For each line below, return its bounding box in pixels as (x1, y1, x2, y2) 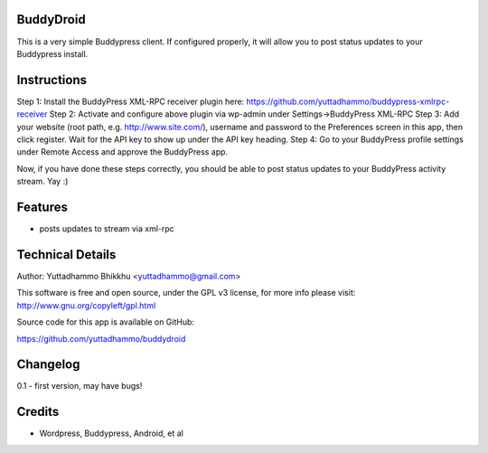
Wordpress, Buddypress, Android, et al (39, 428, 184, 439)
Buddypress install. (16, 48, 89, 59)
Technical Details (16, 247, 117, 262)
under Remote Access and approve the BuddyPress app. (16, 146, 229, 157)
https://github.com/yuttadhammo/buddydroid (16, 333, 186, 344)
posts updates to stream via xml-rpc (39, 223, 175, 234)
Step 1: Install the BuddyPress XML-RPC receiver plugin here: (16, 96, 245, 107)
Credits (16, 404, 60, 420)
